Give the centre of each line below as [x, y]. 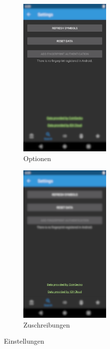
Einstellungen [24, 341]
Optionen [37, 158]
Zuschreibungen [47, 324]
